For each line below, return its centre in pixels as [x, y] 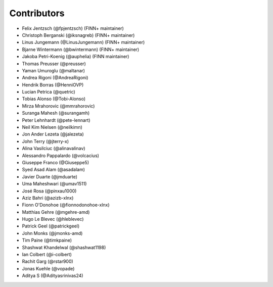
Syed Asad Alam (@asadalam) [54, 170]
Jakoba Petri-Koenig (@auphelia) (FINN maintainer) [76, 57]
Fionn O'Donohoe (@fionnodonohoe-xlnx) [66, 205]
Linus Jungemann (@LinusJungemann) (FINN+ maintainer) [83, 42]
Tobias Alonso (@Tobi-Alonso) [54, 99]
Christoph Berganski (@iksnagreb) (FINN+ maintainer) [78, 35]
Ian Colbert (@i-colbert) [47, 255]
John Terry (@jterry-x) [45, 141]
